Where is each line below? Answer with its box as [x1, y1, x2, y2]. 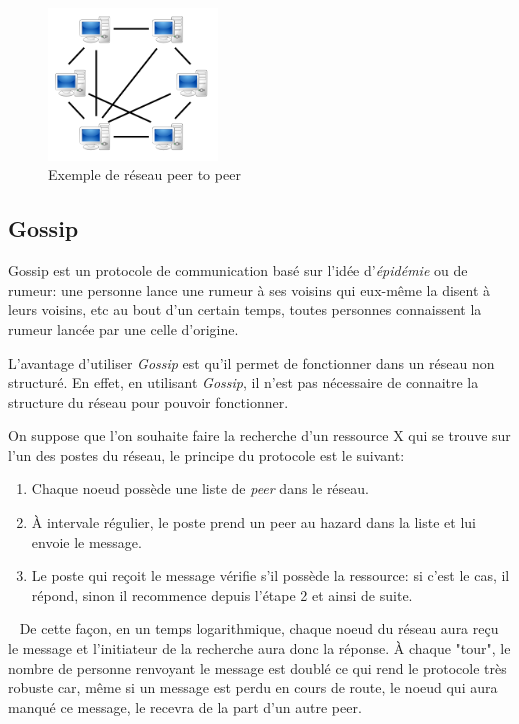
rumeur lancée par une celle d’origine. [8, 318, 239, 339]
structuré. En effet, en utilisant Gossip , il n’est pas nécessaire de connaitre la [8, 372, 479, 393]
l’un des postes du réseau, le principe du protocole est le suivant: [8, 444, 405, 465]
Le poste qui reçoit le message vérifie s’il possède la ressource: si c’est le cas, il [31, 565, 510, 586]
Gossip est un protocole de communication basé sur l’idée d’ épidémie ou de [8, 260, 468, 281]
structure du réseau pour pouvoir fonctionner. [8, 391, 289, 412]
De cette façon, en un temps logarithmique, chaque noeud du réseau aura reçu [19, 618, 499, 639]
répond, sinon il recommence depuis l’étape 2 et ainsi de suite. [31, 584, 413, 605]
